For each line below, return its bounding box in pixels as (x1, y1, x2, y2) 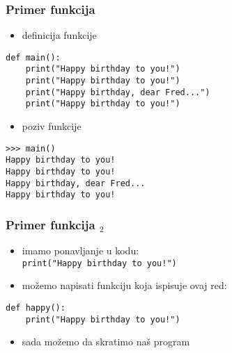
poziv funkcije (22, 119, 82, 133)
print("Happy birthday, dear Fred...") (25, 87, 210, 97)
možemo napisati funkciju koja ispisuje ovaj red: (22, 278, 227, 293)
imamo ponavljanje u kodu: (22, 243, 139, 258)
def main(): (6, 52, 61, 63)
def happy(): (6, 303, 65, 313)
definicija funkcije (22, 28, 97, 42)
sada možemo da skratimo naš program (22, 334, 190, 349)
